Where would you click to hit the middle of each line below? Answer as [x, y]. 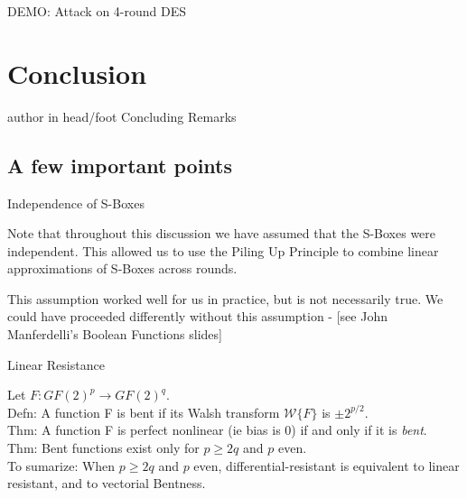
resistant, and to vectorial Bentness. [107, 483]
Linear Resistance [56, 364]
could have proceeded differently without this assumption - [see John [197, 316]
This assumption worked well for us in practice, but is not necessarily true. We [225, 298]
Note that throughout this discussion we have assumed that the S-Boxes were [222, 233]
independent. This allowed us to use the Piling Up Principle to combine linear [223, 250]
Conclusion [77, 73]
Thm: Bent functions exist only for [103, 448]
